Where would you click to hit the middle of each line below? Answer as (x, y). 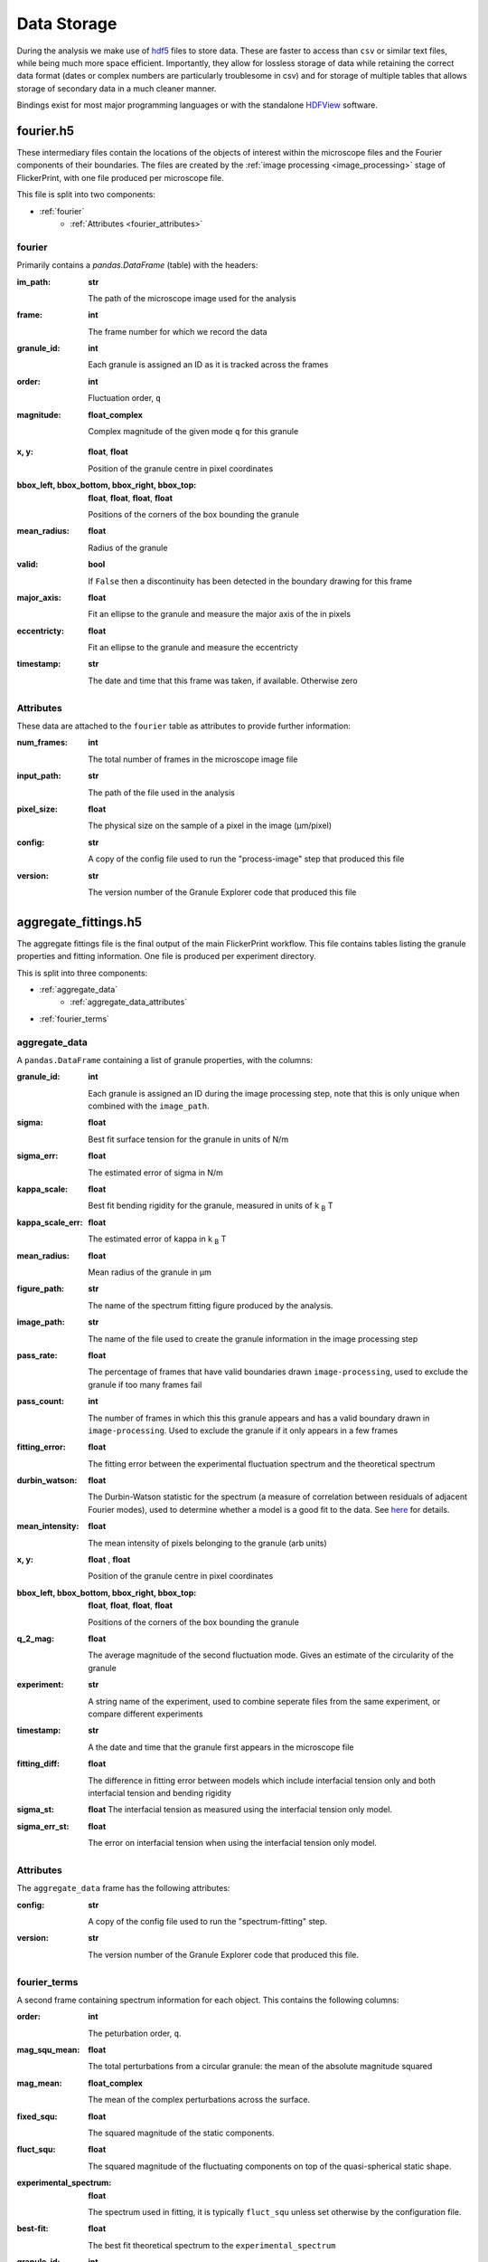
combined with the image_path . (149, 1106)
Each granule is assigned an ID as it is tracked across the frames (208, 365)
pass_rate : (37, 1355)
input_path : (39, 776)
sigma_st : (35, 1810)
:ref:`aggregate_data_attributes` (129, 1002)
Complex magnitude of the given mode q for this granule (193, 432)
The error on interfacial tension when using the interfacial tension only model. (232, 1843)
